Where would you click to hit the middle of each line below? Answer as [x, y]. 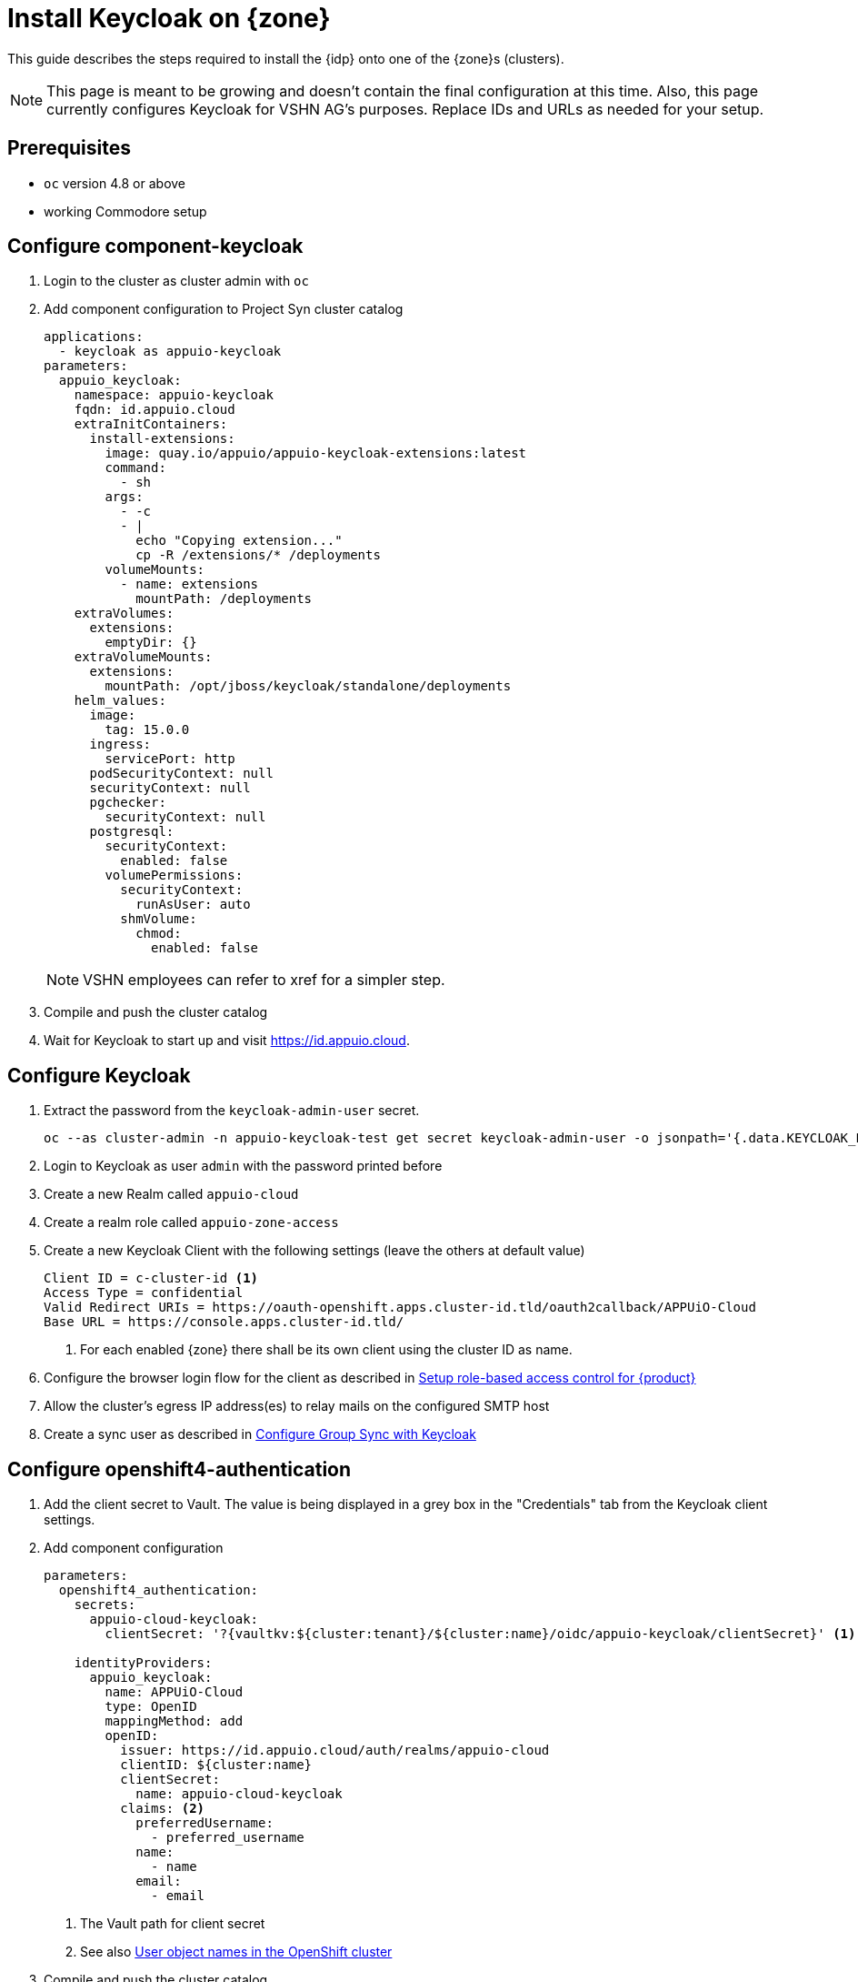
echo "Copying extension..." [239, 541]
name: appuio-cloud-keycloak [239, 1794]
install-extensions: [162, 439]
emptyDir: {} [151, 643]
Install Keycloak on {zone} [169, 18]
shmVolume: [159, 919]
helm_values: [120, 701]
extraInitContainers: [151, 424]
